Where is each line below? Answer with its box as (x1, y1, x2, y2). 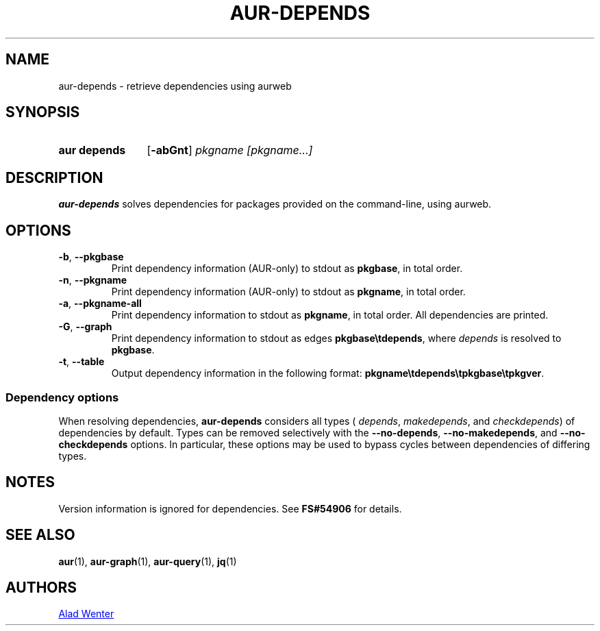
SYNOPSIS (5, 103, 80, 121)
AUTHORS (5, 578, 77, 596)
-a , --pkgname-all (58, 297, 142, 310)
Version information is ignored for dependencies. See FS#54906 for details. (58, 502, 402, 515)
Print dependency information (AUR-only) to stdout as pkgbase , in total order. (111, 262, 463, 275)
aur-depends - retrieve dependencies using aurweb (58, 79, 292, 92)
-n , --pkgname (58, 274, 127, 286)
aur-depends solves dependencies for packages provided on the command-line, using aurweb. (58, 198, 492, 210)
